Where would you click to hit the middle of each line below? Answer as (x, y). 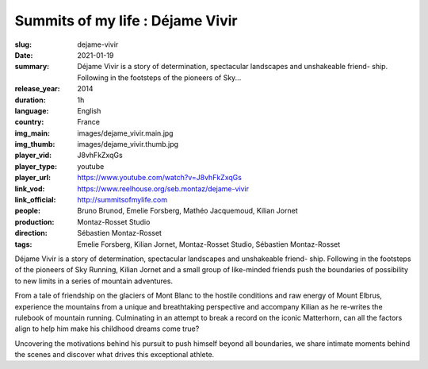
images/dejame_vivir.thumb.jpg (128, 144)
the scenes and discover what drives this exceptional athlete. (115, 355)
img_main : (32, 133)
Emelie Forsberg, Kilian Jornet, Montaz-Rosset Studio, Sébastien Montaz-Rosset (209, 244)
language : (32, 110)
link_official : (35, 200)
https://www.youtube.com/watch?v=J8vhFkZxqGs (159, 178)
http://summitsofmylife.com (122, 200)
